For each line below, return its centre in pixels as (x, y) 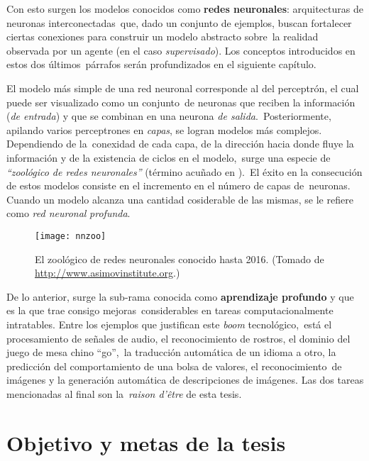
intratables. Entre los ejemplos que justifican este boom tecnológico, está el (169, 324)
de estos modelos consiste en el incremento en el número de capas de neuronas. (178, 185)
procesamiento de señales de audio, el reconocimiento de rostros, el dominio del (178, 338)
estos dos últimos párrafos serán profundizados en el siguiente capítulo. (161, 64)
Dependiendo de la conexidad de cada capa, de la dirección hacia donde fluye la (180, 144)
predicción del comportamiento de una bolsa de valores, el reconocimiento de (174, 366)
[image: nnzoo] (71, 236)
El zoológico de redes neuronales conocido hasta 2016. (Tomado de (180, 259)
